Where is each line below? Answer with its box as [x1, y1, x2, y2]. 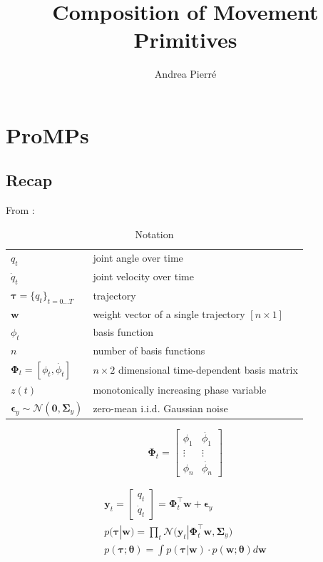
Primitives [133, 25, 237, 54]
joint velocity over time [93, 269, 194, 284]
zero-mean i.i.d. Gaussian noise [93, 400, 228, 415]
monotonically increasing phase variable [93, 382, 267, 397]
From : [6, 203, 35, 218]
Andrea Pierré [154, 66, 217, 81]
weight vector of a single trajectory [93, 306, 245, 321]
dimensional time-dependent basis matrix [118, 362, 298, 377]
